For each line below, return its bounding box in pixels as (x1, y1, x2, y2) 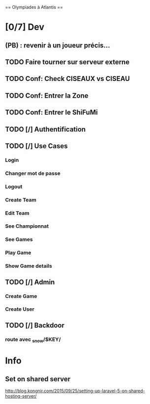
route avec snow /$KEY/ (5, 336, 61, 344)
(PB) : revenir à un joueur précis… (5, 41, 111, 49)
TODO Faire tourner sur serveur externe (5, 58, 130, 66)
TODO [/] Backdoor (5, 321, 65, 329)
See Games (5, 236, 33, 243)
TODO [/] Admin (5, 278, 55, 286)
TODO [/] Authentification (5, 125, 86, 133)
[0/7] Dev (5, 22, 44, 33)
